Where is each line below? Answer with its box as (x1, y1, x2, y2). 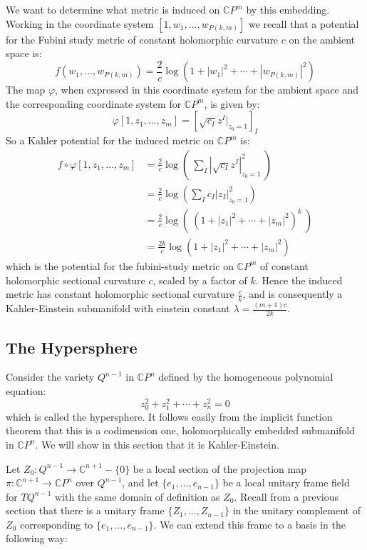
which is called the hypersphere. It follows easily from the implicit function (6, 409, 333, 424)
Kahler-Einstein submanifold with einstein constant (6, 301, 230, 316)
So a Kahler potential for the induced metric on (6, 133, 214, 148)
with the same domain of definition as (55, 489, 220, 504)
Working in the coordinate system (6, 16, 154, 31)
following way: (6, 531, 68, 546)
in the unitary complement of (232, 503, 361, 518)
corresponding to (19, 516, 93, 531)
